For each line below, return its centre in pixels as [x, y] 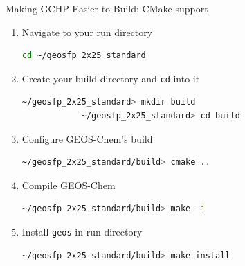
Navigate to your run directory [87, 32]
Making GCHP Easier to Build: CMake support [107, 8]
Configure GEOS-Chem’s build [87, 138]
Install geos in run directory [82, 231]
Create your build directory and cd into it [111, 78]
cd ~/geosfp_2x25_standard [84, 56]
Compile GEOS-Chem [69, 185]
